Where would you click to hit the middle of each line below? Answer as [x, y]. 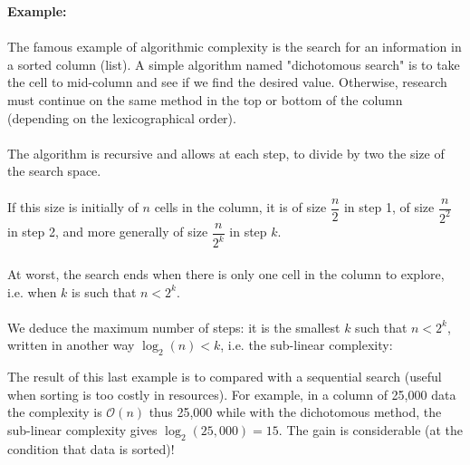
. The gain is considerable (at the [371, 429]
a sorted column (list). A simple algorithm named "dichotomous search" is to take [234, 64]
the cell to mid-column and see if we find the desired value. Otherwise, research [227, 82]
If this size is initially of [73, 207]
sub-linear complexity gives [82, 429]
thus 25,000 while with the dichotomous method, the [295, 412]
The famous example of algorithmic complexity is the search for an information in [235, 47]
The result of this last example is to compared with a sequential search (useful [225, 377]
